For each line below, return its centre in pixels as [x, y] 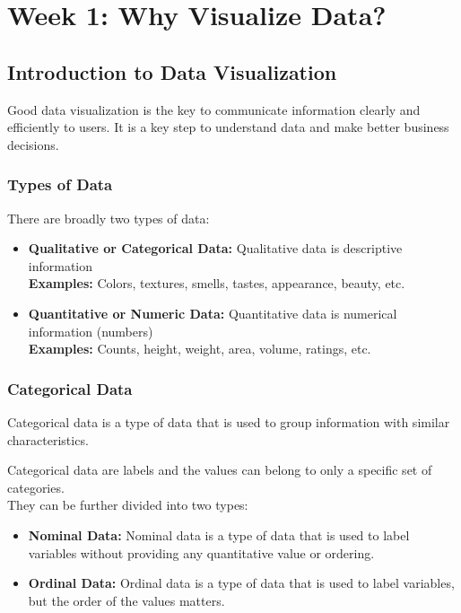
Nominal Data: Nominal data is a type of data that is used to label [219, 534]
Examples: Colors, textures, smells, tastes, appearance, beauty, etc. [217, 283]
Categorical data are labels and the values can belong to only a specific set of [220, 470]
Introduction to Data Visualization [172, 71]
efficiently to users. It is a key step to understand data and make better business [228, 127]
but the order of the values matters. [126, 600]
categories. [36, 487]
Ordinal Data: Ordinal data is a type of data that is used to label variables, [241, 583]
